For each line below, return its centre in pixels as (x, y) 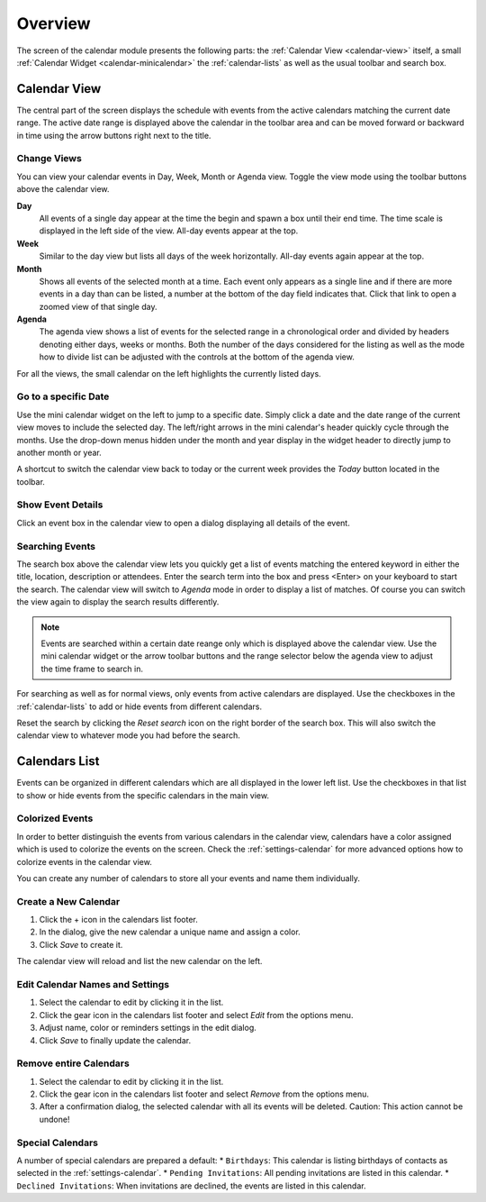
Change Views (49, 159)
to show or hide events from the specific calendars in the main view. (143, 795)
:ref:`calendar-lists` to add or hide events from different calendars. (139, 706)
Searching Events (56, 546)
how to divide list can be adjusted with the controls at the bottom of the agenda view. (197, 357)
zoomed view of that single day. (98, 306)
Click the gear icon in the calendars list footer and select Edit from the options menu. (196, 1015)
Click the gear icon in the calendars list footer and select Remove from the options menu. (204, 1094)
